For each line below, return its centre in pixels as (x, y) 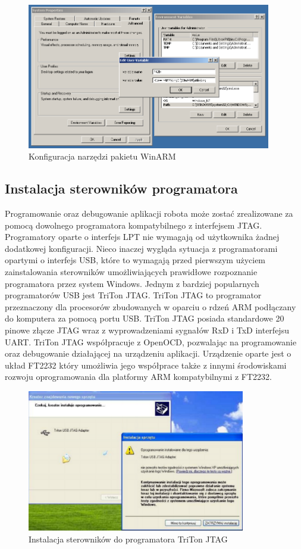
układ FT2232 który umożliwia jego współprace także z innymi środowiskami (146, 365)
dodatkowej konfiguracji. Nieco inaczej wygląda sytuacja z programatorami (141, 248)
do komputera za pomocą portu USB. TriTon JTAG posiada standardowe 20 (145, 318)
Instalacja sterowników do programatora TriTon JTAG (128, 539)
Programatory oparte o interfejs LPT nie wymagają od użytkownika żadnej (142, 237)
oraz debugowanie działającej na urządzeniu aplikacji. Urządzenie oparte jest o (148, 353)
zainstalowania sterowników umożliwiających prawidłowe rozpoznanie (131, 271)
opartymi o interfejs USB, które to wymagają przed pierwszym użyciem (135, 260)
